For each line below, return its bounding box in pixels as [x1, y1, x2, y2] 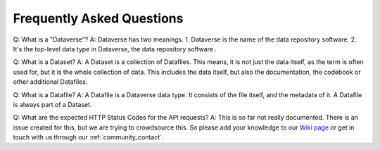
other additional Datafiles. [13, 77, 88, 86]
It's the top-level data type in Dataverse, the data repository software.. [13, 44, 217, 53]
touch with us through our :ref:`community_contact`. [13, 133, 164, 142]
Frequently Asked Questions [13, 11, 184, 26]
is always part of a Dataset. [13, 100, 92, 108]
